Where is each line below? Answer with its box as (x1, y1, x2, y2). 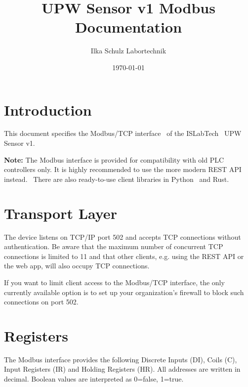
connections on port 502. (4, 297, 79, 307)
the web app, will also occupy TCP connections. (4, 260, 150, 271)
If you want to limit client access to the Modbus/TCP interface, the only (4, 277, 225, 287)
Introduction (4, 99, 92, 120)
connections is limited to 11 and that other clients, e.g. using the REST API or (4, 251, 244, 261)
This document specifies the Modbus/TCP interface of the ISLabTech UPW (4, 128, 242, 138)
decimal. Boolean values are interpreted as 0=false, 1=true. (4, 374, 184, 384)
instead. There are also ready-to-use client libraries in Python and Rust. (4, 173, 229, 184)
